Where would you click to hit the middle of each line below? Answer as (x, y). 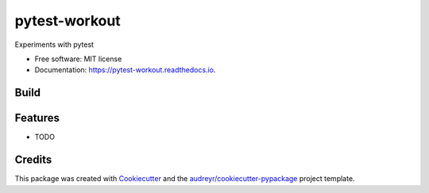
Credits (33, 160)
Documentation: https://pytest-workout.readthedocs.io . (125, 70)
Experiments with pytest (54, 44)
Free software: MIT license (78, 59)
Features (37, 118)
